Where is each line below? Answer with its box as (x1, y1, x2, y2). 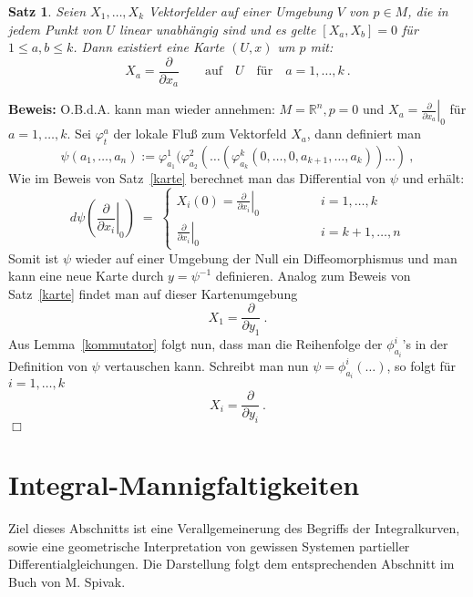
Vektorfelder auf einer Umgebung (149, 2, 333, 20)
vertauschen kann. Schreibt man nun (104, 355, 309, 375)
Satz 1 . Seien (8, 2, 87, 20)
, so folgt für (386, 355, 457, 375)
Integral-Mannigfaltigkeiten (8, 466, 360, 503)
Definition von (8, 355, 87, 375)
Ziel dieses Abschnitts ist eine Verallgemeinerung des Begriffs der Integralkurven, (8, 519, 460, 538)
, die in (407, 2, 448, 20)
